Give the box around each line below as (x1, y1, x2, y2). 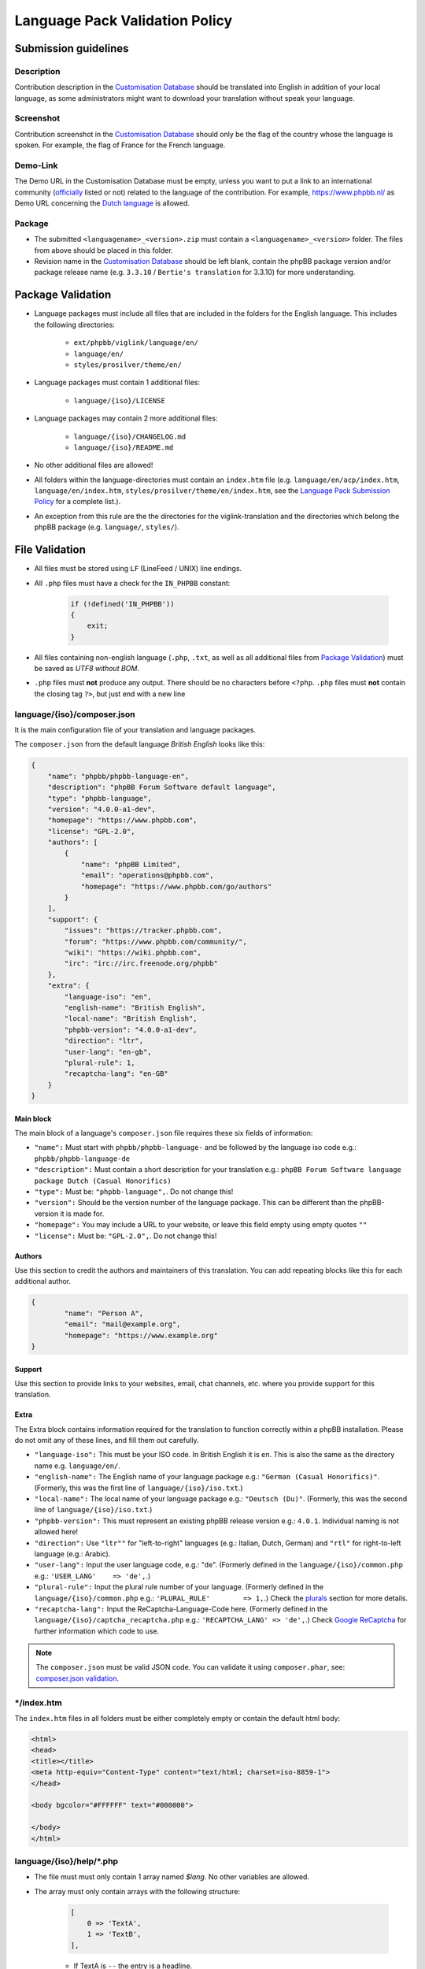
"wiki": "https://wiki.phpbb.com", (64, 948, 202, 957)
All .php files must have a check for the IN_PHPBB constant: (34, 578, 231, 588)
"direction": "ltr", (64, 1036, 144, 1045)
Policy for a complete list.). (34, 497, 121, 506)
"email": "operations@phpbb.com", (80, 871, 214, 880)
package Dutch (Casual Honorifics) (34, 1176, 172, 1185)
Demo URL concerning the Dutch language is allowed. (14, 198, 190, 208)
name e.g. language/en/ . (34, 1461, 121, 1470)
